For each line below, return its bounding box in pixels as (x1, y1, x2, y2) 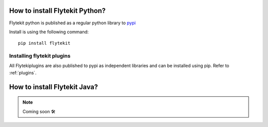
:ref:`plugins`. (9, 69, 37, 75)
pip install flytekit (18, 40, 70, 46)
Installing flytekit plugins (9, 53, 70, 60)
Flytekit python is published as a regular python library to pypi (9, 20, 136, 26)
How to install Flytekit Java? (9, 82, 98, 91)
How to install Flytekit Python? (9, 6, 106, 15)
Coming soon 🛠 (22, 108, 56, 114)
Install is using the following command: (9, 29, 89, 35)
